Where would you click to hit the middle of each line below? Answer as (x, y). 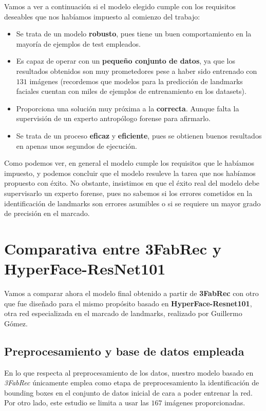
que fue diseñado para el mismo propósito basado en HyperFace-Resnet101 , (128, 303)
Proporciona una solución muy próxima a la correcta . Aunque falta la (128, 108)
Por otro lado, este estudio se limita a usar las (77, 403)
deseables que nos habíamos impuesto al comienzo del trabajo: (102, 16)
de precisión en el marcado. (47, 213)
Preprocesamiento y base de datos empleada (124, 351)
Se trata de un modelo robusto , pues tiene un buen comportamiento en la (134, 34)
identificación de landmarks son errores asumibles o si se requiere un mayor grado (132, 203)
